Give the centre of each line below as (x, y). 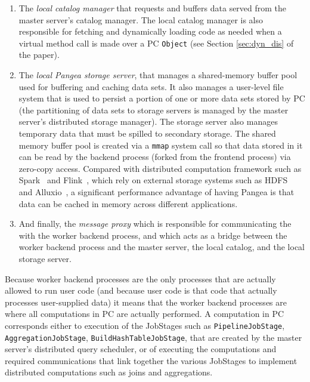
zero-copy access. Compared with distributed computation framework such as (160, 168)
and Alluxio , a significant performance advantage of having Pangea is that (156, 192)
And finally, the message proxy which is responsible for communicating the (155, 224)
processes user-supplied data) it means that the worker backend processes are (146, 302)
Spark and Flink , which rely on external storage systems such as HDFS (153, 180)
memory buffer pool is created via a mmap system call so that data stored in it (161, 145)
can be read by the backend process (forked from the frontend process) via (155, 157)
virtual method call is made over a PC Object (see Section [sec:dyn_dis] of (156, 43)
